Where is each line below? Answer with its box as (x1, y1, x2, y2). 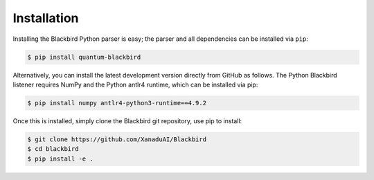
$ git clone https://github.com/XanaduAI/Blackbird (27, 135, 207, 143)
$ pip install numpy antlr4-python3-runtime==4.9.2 (27, 99, 207, 107)
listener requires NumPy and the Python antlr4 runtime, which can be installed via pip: (12, 80, 258, 89)
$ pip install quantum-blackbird (27, 53, 141, 61)
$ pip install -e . (27, 154, 93, 163)
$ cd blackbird (27, 145, 79, 153)
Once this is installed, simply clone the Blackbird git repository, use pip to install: (12, 116, 242, 125)
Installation (12, 10, 79, 26)
